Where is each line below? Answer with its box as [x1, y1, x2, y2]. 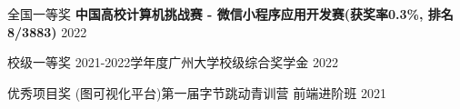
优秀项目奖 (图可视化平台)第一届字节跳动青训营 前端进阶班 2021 [7, 83, 386, 102]
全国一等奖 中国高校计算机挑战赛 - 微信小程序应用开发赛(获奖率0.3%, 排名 [7, 5, 454, 23]
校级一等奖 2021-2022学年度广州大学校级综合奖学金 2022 [7, 53, 339, 72]
